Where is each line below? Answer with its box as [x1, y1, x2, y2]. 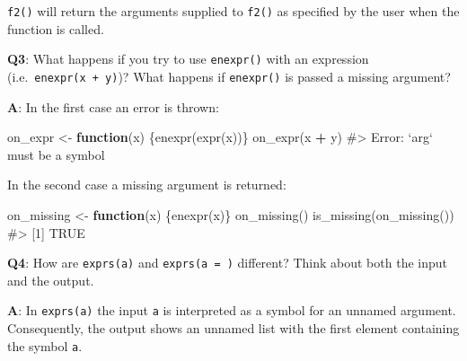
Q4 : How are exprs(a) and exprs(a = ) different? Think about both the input [7, 253, 447, 272]
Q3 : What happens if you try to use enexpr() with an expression [7, 49, 369, 68]
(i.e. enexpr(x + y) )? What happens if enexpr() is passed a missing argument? [7, 66, 451, 85]
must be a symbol [7, 145, 105, 163]
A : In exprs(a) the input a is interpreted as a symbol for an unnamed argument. [7, 301, 456, 320]
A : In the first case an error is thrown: [7, 97, 219, 116]
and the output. [7, 270, 94, 289]
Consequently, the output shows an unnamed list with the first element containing [7, 319, 460, 338]
